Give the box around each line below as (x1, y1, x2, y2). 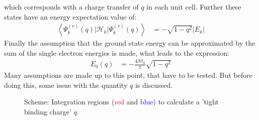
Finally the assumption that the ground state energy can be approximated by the (4, 38, 255, 48)
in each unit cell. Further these (146, 2, 241, 12)
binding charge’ (24, 106, 71, 116)
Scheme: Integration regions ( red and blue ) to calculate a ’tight (24, 96, 219, 107)
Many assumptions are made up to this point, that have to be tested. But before (4, 69, 252, 80)
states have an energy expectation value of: (4, 11, 137, 22)
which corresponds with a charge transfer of (4, 2, 139, 12)
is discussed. (135, 79, 173, 90)
